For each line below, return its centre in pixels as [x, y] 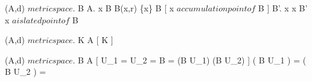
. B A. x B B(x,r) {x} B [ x [123, 8]
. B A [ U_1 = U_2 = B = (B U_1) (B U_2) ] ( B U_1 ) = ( [189, 60]
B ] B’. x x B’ [283, 8]
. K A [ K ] [93, 40]
